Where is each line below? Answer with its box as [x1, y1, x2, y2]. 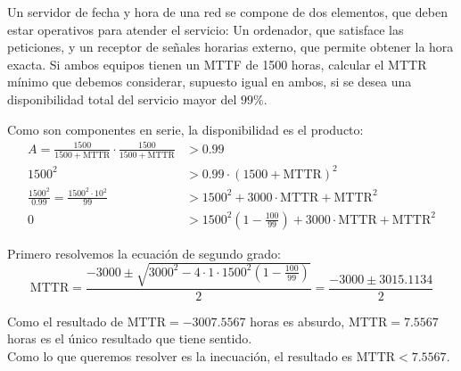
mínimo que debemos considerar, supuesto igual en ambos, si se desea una [7, 72, 412, 91]
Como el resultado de [7, 311, 123, 330]
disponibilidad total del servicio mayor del [7, 89, 237, 108]
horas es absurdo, [250, 311, 345, 330]
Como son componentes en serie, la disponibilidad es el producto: [7, 120, 364, 138]
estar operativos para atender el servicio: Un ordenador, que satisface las [7, 20, 404, 38]
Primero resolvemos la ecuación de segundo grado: [7, 243, 282, 262]
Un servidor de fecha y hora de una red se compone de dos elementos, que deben [7, 3, 448, 21]
